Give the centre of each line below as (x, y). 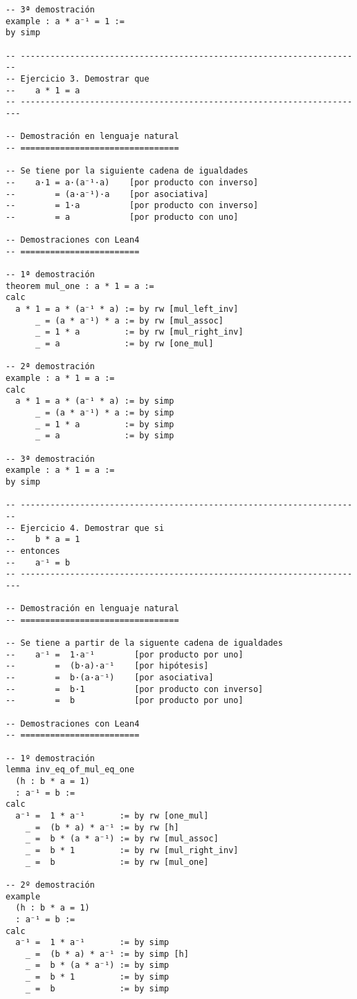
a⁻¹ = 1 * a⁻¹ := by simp (92, 943)
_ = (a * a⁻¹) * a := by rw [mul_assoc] (129, 320)
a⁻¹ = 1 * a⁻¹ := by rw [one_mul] (112, 815)
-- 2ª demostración (50, 367)
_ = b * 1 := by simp (97, 977)
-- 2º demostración (50, 885)
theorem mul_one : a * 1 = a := (80, 286)
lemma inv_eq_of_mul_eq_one (70, 770)
